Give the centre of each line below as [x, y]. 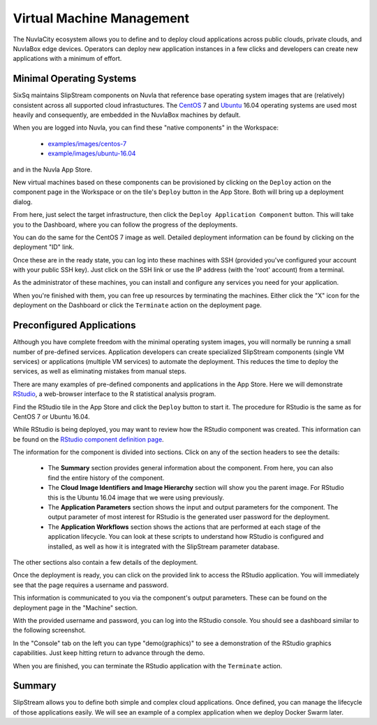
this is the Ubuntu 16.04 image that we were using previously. [136, 498]
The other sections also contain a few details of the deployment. [105, 562]
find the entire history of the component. [106, 478]
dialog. [23, 202]
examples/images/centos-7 [87, 143]
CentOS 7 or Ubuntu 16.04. [51, 416]
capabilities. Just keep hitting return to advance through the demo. [109, 653]
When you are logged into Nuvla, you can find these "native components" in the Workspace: [146, 128]
